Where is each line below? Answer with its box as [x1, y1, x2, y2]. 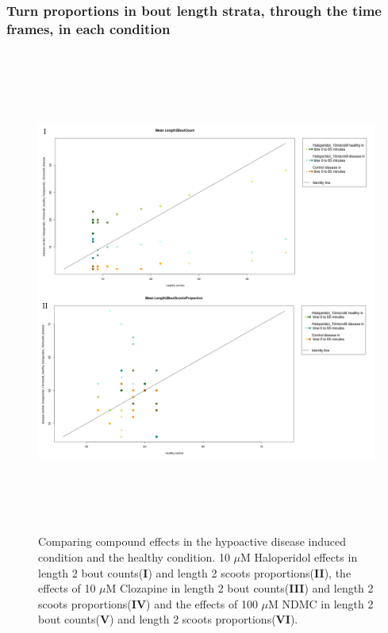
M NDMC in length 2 [268, 595, 374, 612]
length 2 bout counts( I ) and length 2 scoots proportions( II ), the [38, 564, 352, 581]
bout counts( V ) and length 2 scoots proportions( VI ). [38, 611, 298, 627]
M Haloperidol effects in [240, 549, 358, 566]
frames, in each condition [6, 18, 171, 38]
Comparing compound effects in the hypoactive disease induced [38, 533, 346, 550]
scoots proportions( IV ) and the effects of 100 [38, 595, 258, 612]
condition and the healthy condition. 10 [38, 549, 230, 566]
